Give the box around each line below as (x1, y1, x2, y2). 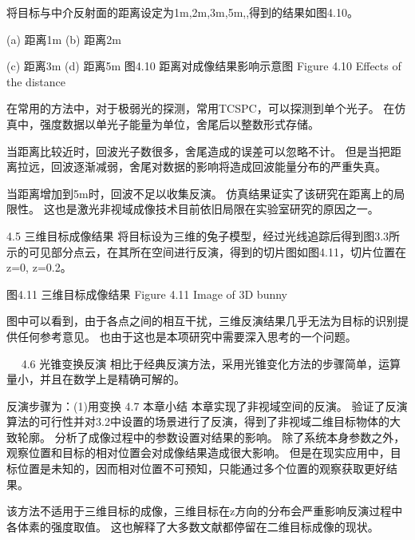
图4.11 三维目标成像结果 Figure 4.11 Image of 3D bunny (6, 285, 287, 302)
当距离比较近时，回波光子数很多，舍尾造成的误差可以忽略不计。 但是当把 (6, 142, 390, 159)
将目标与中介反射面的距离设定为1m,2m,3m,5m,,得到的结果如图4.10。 (6, 4, 358, 20)
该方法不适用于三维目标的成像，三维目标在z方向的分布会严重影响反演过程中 (6, 502, 403, 519)
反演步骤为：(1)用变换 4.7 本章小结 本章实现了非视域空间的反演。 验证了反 (6, 397, 397, 414)
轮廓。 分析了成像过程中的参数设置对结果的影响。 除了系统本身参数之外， (17, 428, 405, 445)
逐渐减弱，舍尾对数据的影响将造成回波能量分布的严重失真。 (73, 158, 386, 175)
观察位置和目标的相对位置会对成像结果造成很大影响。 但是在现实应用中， (6, 444, 390, 461)
